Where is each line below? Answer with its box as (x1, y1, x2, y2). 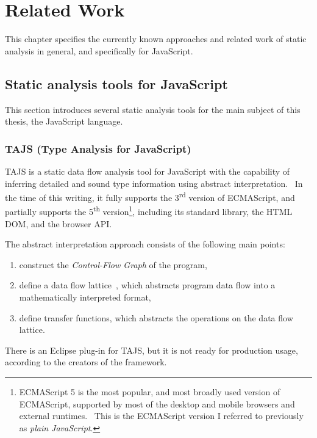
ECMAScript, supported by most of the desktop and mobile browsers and (19, 397, 295, 410)
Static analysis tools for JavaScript (5, 74, 228, 93)
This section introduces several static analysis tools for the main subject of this (5, 103, 301, 115)
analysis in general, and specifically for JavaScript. (5, 44, 193, 57)
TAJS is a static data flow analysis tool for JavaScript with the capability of (5, 164, 290, 177)
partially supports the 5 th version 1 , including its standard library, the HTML (5, 203, 293, 218)
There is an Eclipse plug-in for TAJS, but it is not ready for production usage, (5, 343, 298, 356)
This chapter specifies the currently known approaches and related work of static (5, 32, 307, 45)
